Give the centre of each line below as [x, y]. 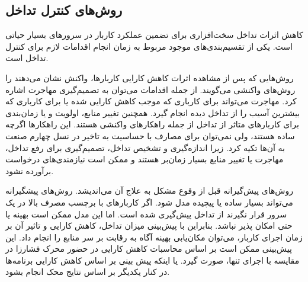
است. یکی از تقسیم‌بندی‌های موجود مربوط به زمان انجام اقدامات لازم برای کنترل [149, 46]
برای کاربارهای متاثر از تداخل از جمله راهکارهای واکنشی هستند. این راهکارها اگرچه [152, 124]
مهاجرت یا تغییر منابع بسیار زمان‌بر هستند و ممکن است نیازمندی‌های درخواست [145, 159]
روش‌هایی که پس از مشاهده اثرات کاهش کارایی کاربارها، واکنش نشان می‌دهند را [150, 77]
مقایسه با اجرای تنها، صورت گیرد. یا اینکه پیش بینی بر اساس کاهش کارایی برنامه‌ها [153, 260]
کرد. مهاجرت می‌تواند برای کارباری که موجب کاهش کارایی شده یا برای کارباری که [151, 101]
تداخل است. [27, 58]
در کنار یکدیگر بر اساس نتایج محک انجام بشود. [88, 272]
